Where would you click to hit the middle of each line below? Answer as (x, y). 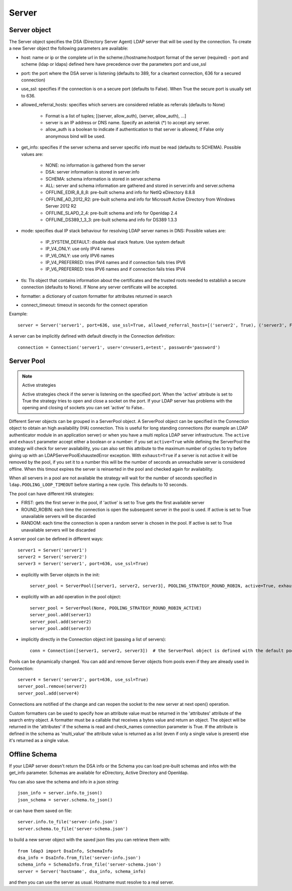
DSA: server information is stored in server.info (92, 172)
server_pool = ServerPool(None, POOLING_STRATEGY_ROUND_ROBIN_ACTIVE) (116, 608)
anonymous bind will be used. (75, 136)
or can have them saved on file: (41, 811)
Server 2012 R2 (61, 206)
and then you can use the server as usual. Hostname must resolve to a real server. (91, 882)
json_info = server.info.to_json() (60, 793)
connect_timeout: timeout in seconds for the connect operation (84, 305)
